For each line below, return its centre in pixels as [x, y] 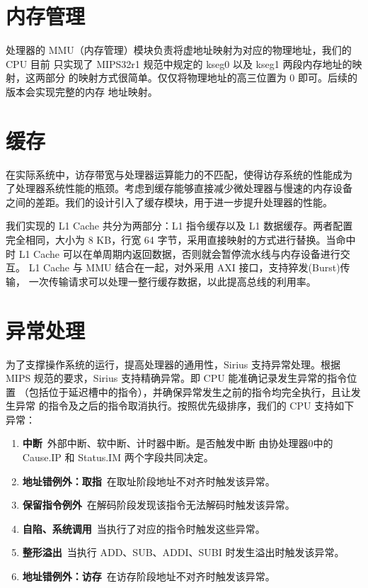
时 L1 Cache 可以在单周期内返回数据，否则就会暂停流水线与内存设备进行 [173, 253]
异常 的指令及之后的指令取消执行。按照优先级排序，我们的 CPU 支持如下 [185, 406]
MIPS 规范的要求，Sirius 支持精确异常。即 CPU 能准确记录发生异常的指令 [177, 378]
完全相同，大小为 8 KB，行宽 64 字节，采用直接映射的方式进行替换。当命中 [181, 239]
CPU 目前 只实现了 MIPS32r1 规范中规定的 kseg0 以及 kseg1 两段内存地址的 [179, 63]
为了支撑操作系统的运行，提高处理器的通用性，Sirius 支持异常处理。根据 [173, 364]
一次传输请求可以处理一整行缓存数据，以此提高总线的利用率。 [172, 281]
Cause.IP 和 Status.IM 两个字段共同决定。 [118, 457]
